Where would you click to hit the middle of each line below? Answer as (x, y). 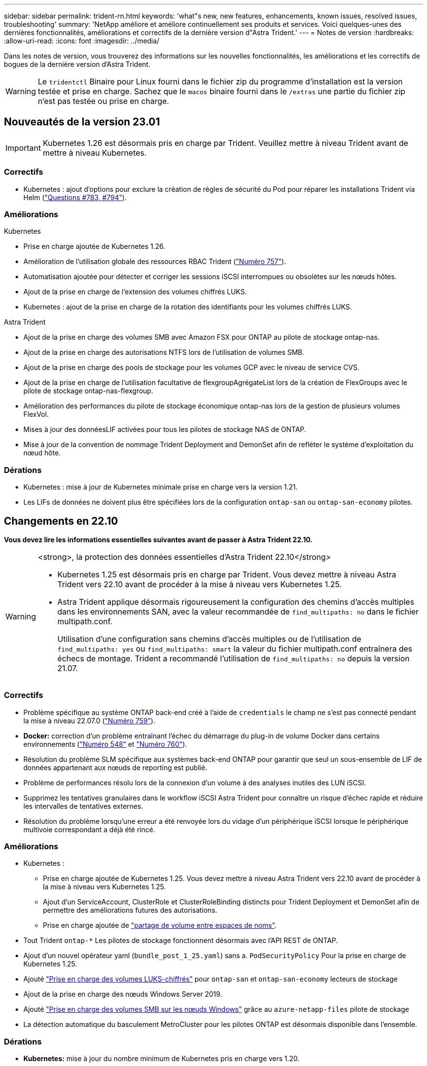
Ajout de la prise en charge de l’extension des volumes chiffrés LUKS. (135, 292)
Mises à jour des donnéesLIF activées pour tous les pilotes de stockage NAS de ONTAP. (165, 430)
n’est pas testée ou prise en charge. (103, 101)
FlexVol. (36, 414)
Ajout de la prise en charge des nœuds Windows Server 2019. (123, 994)
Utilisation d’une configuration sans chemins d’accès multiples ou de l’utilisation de (209, 639)
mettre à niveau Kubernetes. (95, 153)
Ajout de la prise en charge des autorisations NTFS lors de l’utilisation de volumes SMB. (164, 352)
